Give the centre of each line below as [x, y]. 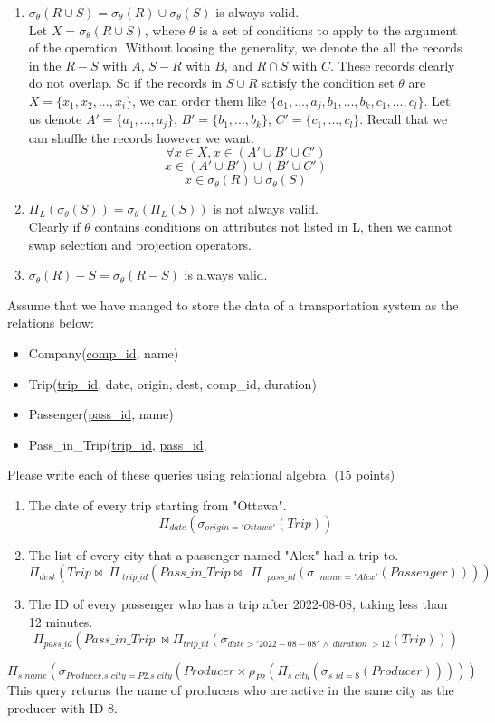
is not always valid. [266, 209]
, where [165, 29]
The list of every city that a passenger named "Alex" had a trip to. [214, 554]
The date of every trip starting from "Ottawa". [157, 505]
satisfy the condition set [328, 83]
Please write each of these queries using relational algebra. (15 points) [201, 475]
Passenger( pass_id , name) [101, 414]
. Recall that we [404, 119]
